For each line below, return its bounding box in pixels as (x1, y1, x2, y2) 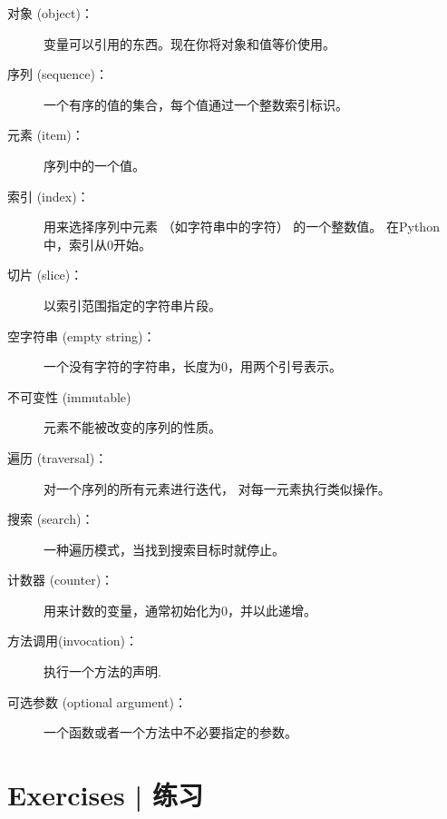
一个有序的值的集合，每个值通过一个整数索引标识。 (44, 94, 348, 113)
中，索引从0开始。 (44, 234, 151, 253)
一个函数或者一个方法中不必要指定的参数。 (44, 723, 297, 742)
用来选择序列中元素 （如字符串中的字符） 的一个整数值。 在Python (44, 217, 440, 236)
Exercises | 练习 (7, 776, 203, 814)
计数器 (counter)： (7, 570, 114, 589)
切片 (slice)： (7, 265, 83, 284)
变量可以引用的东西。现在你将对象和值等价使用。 (44, 34, 335, 53)
